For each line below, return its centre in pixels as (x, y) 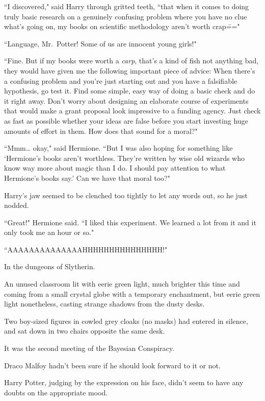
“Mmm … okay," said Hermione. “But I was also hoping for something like (118, 148)
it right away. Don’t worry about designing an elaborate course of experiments (126, 100)
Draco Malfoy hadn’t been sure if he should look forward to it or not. (112, 365)
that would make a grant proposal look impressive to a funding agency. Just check (132, 111)
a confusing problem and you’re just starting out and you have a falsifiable (121, 80)
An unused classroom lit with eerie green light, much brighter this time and (122, 284)
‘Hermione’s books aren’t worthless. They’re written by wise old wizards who (125, 158)
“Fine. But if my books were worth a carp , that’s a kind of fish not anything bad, (131, 61)
